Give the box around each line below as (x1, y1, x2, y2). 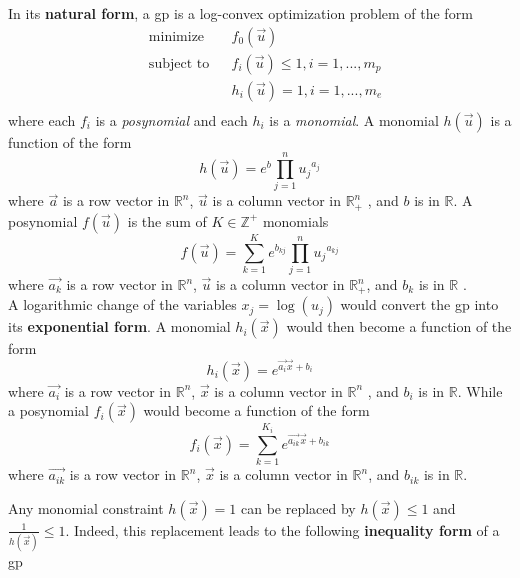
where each (8, 109, 76, 130)
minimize (148, 29, 205, 44)
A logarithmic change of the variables (8, 294, 237, 315)
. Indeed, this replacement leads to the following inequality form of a (65, 519, 500, 540)
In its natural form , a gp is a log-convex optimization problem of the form (8, 3, 473, 23)
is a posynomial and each (95, 109, 248, 130)
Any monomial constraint (8, 497, 164, 518)
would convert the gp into (340, 294, 499, 315)
